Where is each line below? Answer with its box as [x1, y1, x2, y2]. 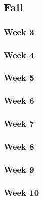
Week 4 [4, 48, 34, 61]
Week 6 [4, 94, 34, 107]
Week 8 [4, 140, 34, 152]
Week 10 [4, 186, 39, 198]
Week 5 [4, 71, 34, 84]
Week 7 [4, 117, 34, 130]
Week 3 [4, 25, 34, 38]
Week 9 [4, 163, 34, 175]
